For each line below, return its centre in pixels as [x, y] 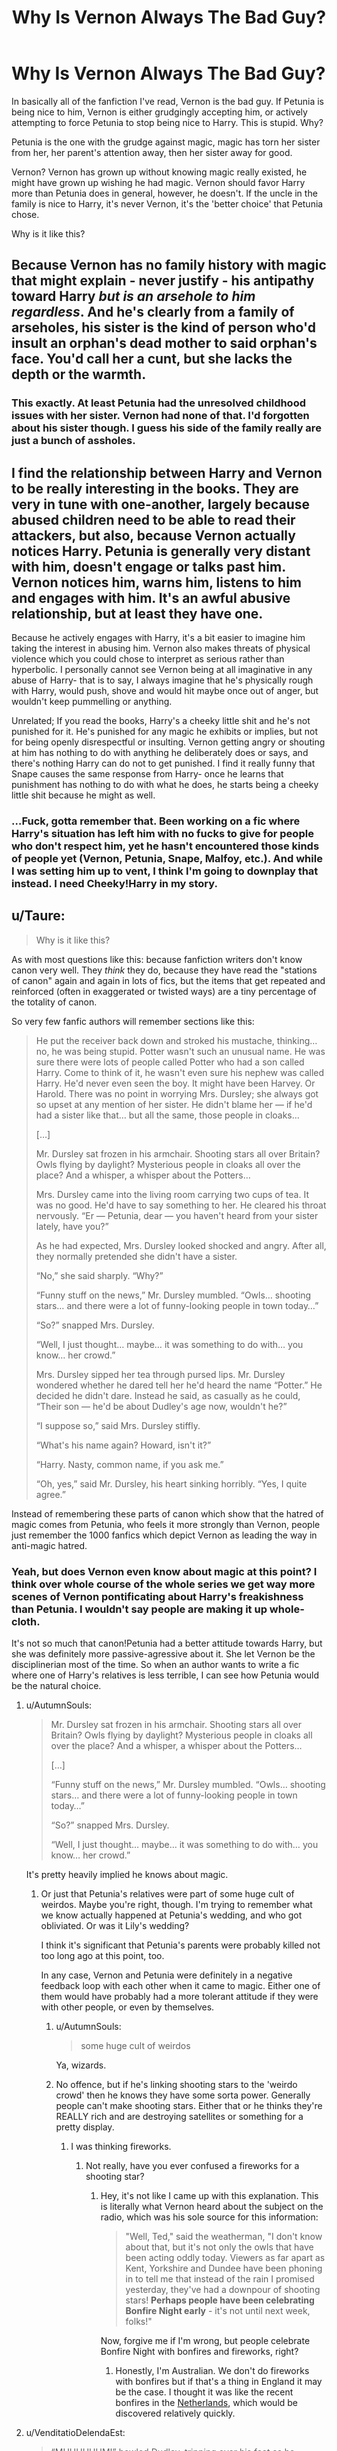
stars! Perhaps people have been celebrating [220, 2300]
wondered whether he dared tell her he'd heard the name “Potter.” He [179, 1385]
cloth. [26, 1621]
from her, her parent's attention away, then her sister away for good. [152, 152]
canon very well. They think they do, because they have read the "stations [164, 970]
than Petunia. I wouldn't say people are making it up [139, 1609]
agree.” [51, 1494]
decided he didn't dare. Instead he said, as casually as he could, [168, 1395]
